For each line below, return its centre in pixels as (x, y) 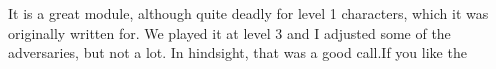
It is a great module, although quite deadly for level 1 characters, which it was (248, 13)
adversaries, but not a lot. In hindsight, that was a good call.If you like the (237, 52)
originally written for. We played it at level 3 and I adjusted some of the (229, 32)
